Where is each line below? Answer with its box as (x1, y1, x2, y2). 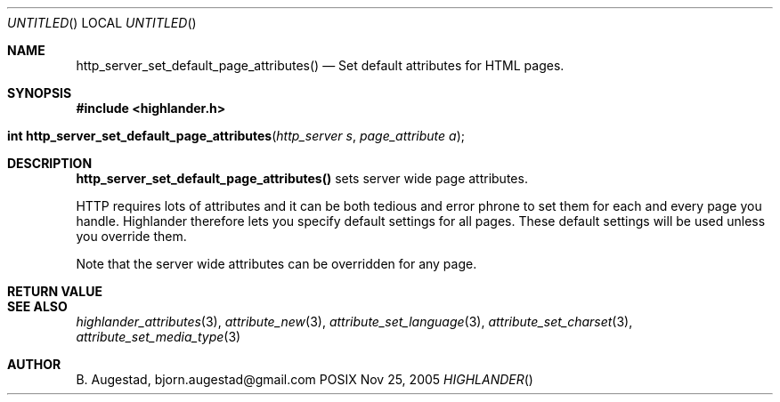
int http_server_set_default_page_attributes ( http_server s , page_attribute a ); (7, 128, 465, 143)
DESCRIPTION (7, 156, 93, 171)
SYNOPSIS (7, 85, 72, 100)
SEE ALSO (7, 299, 68, 314)
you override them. (76, 229, 187, 244)
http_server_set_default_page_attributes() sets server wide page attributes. (76, 171, 528, 186)
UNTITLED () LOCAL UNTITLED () (7, 15, 197, 30)
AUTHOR (7, 357, 61, 372)
